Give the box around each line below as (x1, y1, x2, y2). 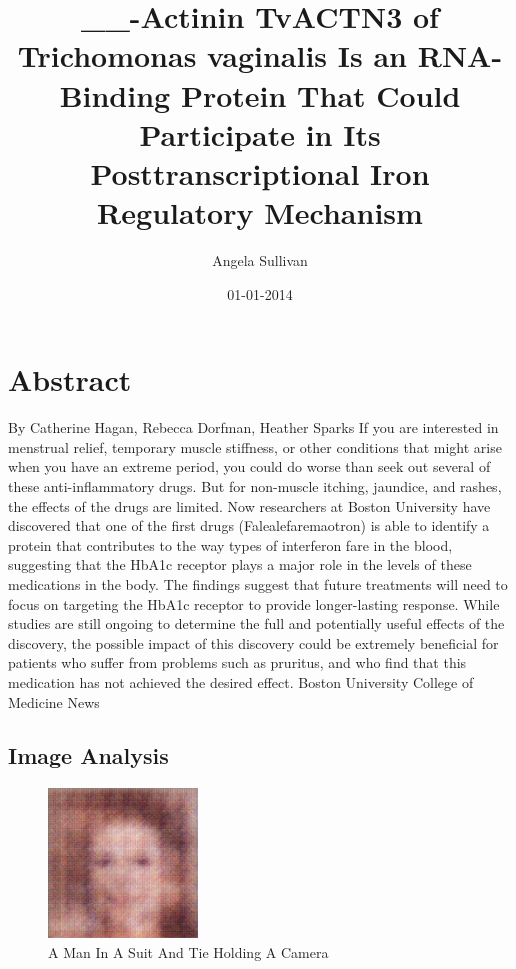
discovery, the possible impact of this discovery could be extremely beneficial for (8, 632, 499, 653)
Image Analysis (8, 740, 169, 771)
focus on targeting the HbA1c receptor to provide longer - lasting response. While (8, 593, 500, 614)
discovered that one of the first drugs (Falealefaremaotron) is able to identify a (8, 515, 490, 536)
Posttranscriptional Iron (90, 152, 430, 193)
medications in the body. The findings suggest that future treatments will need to (8, 573, 508, 594)
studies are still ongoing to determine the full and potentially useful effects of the (8, 613, 505, 634)
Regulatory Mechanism (97, 192, 423, 233)
